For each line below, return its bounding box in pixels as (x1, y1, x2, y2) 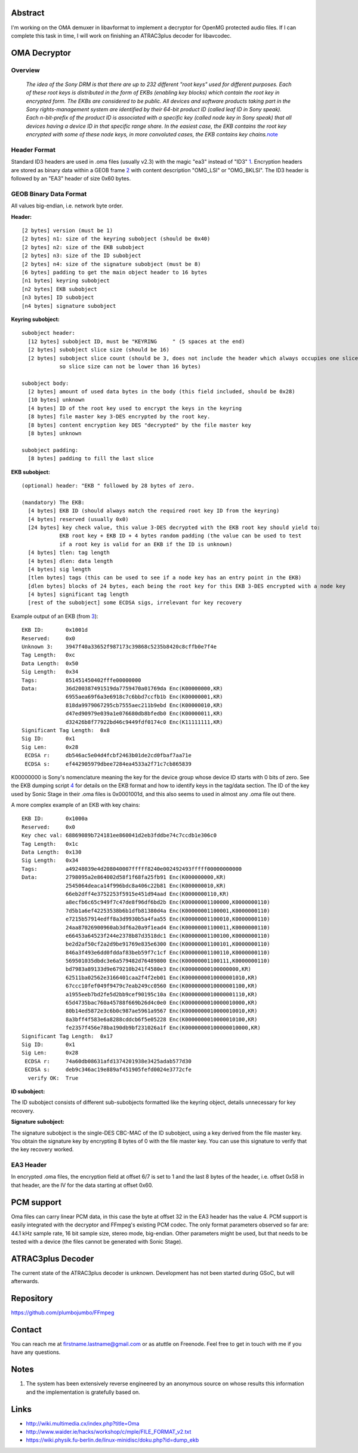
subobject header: (21, 329, 76, 337)
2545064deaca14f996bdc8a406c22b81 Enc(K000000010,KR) (66, 882, 226, 889)
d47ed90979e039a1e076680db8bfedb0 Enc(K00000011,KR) (66, 710, 223, 717)
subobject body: (21, 380, 69, 387)
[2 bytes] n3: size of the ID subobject (21, 252, 141, 259)
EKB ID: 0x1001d (21, 626, 88, 634)
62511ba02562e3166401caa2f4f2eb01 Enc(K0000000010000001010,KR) (66, 974, 258, 981)
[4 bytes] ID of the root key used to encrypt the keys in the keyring (27, 405, 242, 412)
